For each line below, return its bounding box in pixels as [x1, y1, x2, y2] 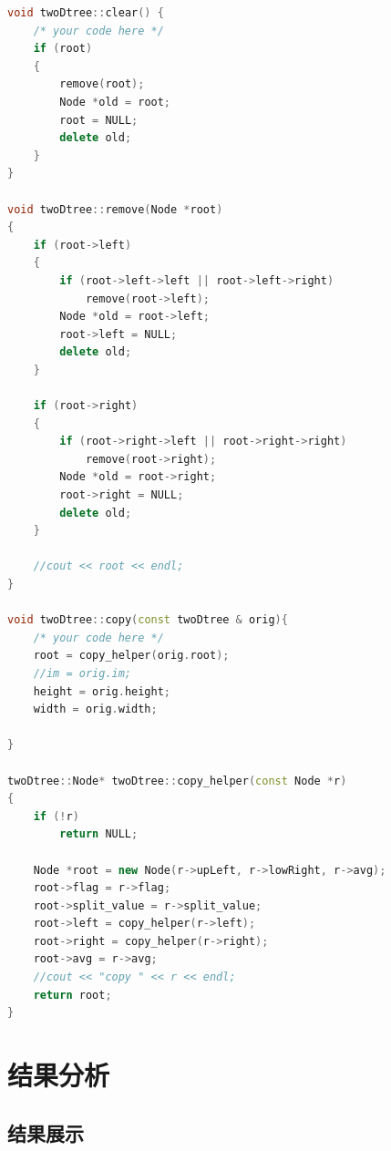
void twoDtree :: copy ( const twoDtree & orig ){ [7, 613, 288, 627]
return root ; [33, 988, 112, 1002]
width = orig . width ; [33, 703, 158, 716]
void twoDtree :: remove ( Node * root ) [7, 202, 223, 216]
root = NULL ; [59, 113, 139, 127]
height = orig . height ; [33, 684, 171, 698]
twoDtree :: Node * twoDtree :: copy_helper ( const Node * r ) [7, 774, 347, 787]
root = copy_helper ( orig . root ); [33, 649, 230, 663]
